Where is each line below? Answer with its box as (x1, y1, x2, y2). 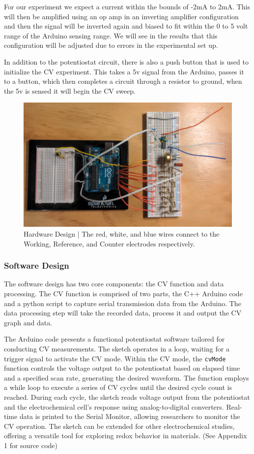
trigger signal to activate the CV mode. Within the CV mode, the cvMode (4, 353, 226, 363)
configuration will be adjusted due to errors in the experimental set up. (4, 40, 218, 50)
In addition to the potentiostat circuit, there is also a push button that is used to (4, 56, 249, 67)
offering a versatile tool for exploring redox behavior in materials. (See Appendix (4, 430, 247, 441)
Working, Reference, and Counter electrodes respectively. (24, 238, 195, 248)
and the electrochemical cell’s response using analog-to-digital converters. (4, 401, 224, 412)
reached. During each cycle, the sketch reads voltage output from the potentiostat (4, 392, 250, 402)
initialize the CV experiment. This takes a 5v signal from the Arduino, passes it (4, 66, 244, 76)
